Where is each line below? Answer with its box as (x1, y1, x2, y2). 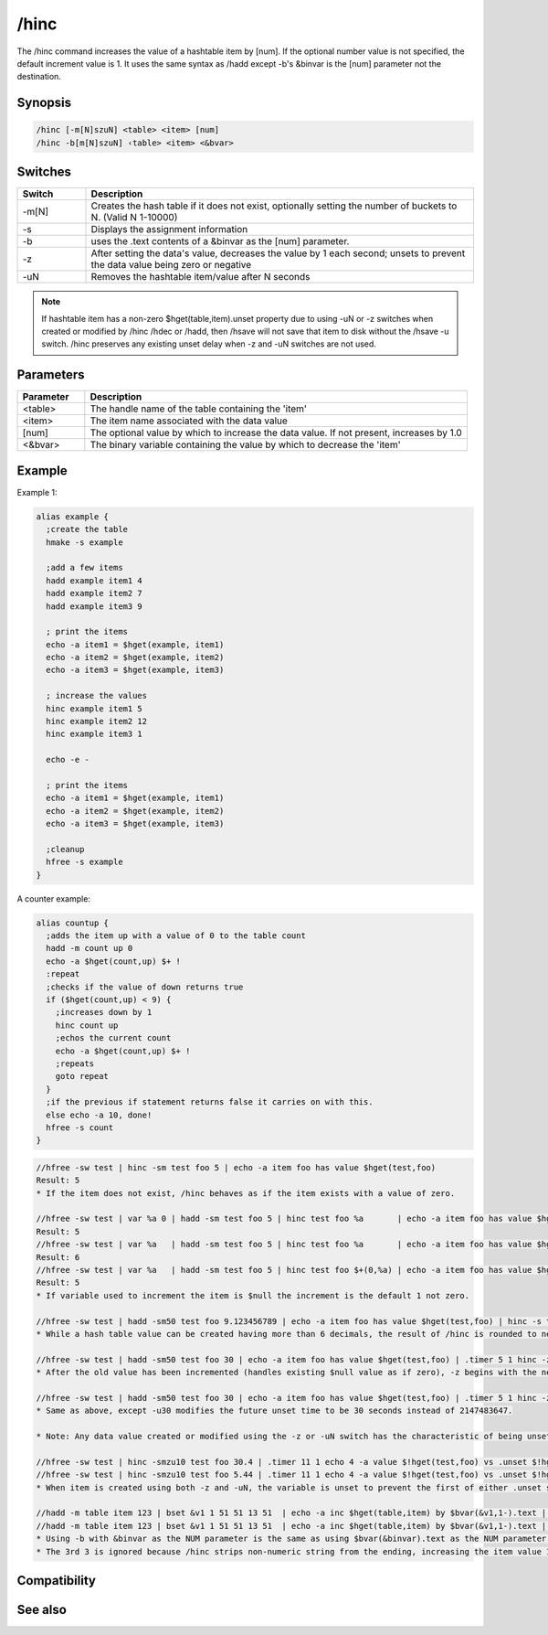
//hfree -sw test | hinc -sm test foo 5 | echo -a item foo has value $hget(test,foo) (36, 1162, 437, 1172)
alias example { (36, 511, 110, 521)
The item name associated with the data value (90, 414, 288, 427)
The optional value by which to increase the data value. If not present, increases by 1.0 (90, 426, 463, 439)
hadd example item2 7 (46, 588, 143, 599)
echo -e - (46, 754, 90, 765)
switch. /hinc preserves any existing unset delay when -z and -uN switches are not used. (41, 338, 376, 349)
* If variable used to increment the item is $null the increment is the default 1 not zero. (36, 1290, 470, 1300)
